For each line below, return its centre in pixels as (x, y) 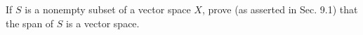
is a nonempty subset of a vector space (108, 9)
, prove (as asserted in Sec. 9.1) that (280, 9)
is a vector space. (103, 23)
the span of (30, 23)
